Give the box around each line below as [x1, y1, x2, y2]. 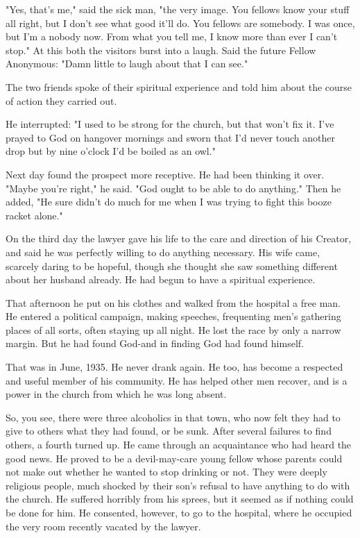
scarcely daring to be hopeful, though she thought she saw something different [6, 258, 338, 273]
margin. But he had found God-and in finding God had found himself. [6, 336, 304, 351]
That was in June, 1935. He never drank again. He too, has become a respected [6, 360, 343, 374]
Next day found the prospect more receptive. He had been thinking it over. [6, 167, 325, 181]
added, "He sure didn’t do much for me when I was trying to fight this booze [6, 194, 332, 209]
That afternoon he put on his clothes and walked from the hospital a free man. [6, 295, 341, 310]
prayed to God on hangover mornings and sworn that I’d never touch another [6, 130, 335, 144]
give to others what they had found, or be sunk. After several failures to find [6, 423, 332, 438]
